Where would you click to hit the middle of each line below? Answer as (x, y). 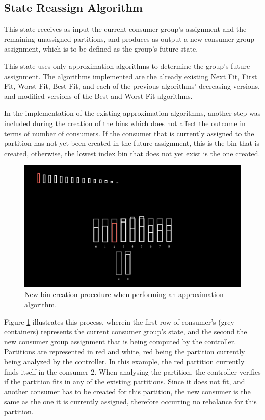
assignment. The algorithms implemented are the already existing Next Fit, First (131, 76)
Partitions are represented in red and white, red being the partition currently (125, 351)
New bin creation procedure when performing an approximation (124, 294)
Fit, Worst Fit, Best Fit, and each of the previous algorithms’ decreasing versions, (132, 86)
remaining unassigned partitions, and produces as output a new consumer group (129, 39)
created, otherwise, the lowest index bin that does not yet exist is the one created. (132, 153)
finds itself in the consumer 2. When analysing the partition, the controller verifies (132, 371)
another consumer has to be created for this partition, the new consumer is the (127, 391)
